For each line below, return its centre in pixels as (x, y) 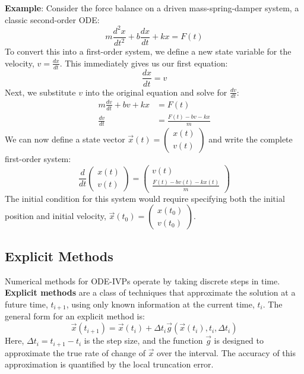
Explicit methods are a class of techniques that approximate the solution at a (150, 292)
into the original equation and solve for (156, 92)
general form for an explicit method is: (75, 316)
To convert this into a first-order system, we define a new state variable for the (148, 51)
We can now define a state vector (65, 139)
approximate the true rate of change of (75, 352)
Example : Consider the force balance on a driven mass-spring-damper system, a (152, 8)
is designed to (239, 340)
